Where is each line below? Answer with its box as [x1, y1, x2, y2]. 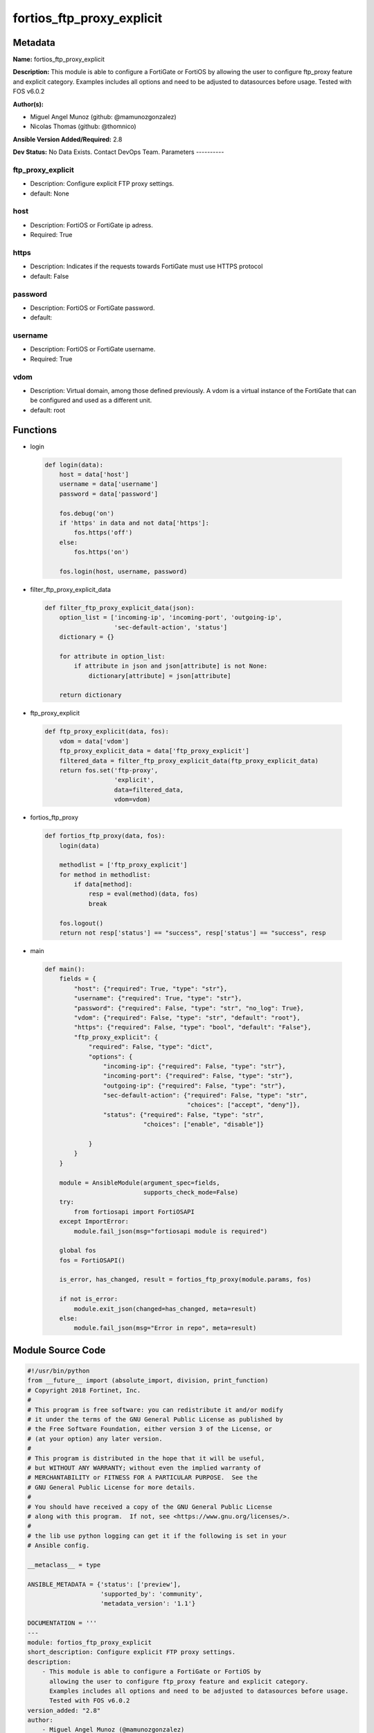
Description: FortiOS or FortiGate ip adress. [30, 220, 154, 229]
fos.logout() [59, 919, 104, 927]
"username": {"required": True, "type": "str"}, [73, 995, 242, 1002]
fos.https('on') [73, 548, 130, 556]
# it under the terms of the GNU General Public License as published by [27, 1415, 283, 1423]
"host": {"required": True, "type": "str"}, [73, 984, 228, 993]
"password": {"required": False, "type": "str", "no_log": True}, [73, 1004, 305, 1012]
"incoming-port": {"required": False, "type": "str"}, [103, 1072, 294, 1080]
